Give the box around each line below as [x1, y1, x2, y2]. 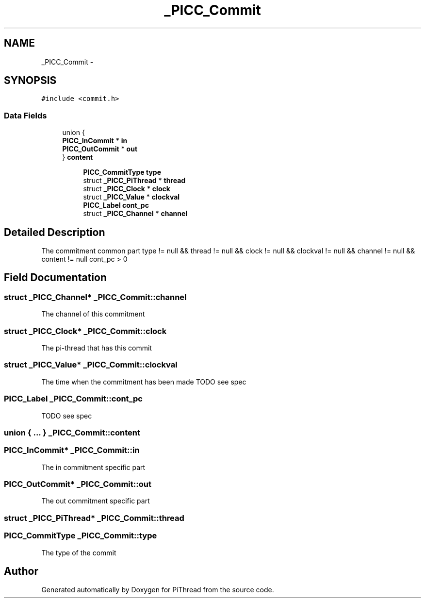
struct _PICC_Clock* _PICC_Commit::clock [4, 326, 167, 336]
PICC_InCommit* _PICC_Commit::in [4, 445, 140, 455]
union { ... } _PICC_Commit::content [4, 427, 140, 437]
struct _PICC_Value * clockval [83, 193, 180, 201]
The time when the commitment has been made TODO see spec [41, 377, 246, 386]
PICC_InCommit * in [62, 136, 128, 145]
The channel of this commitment [41, 310, 145, 318]
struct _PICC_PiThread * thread [83, 176, 186, 185]
